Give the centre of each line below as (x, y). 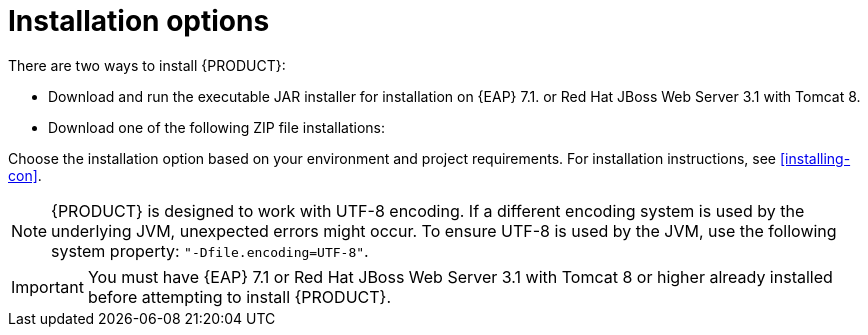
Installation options (139, 21)
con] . (25, 175)
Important (47, 286)
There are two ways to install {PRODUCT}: (147, 65)
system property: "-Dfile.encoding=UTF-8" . (210, 250)
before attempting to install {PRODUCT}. (239, 296)
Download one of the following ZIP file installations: (217, 127)
